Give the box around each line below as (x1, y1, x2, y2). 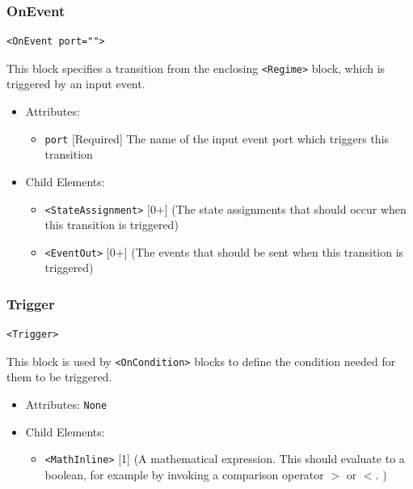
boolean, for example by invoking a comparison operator (44, 466, 324, 483)
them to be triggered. (6, 368, 112, 385)
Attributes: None (25, 396, 107, 413)
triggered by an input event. (6, 75, 145, 92)
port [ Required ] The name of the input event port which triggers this (44, 130, 390, 147)
